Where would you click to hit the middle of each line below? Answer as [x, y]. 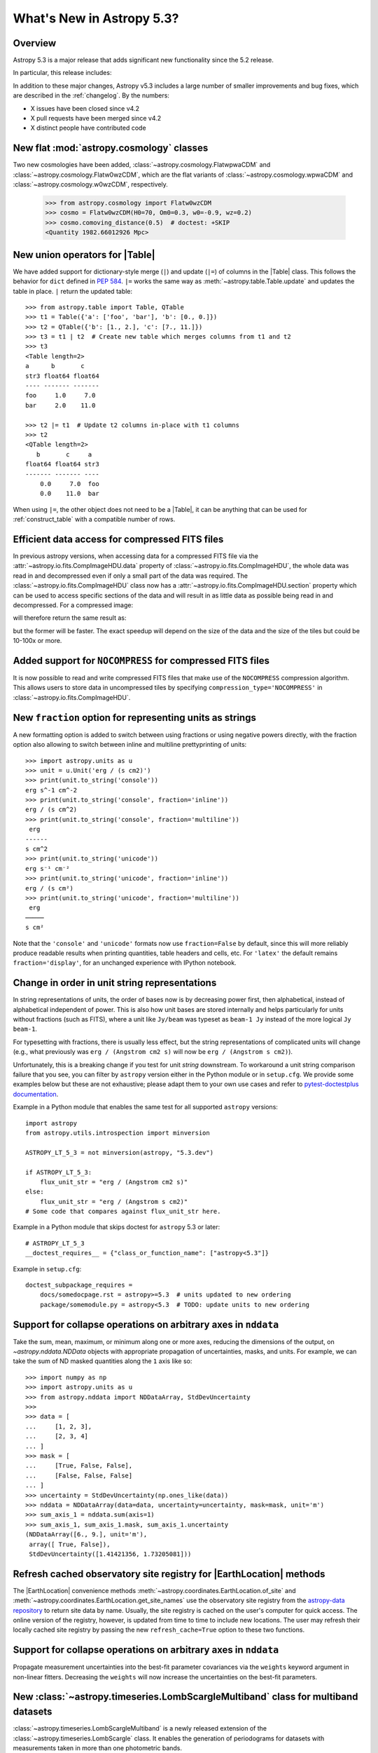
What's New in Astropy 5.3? [96, 18]
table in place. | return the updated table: [73, 291]
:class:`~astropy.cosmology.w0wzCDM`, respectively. [90, 184]
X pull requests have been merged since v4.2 [96, 119]
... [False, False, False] [79, 1475]
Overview [35, 43]
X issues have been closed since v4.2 [85, 108]
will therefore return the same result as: [70, 618]
